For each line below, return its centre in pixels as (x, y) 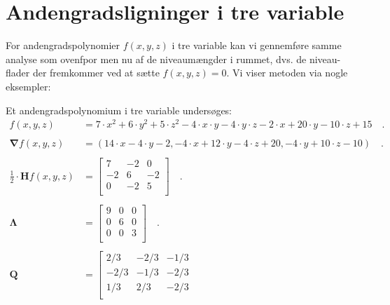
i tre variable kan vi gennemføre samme (257, 45)
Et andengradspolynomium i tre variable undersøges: (119, 110)
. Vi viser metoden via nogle (287, 73)
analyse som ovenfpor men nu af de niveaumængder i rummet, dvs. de (156, 59)
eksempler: (28, 86)
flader (18, 73)
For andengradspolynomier (63, 45)
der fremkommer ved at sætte (96, 73)
